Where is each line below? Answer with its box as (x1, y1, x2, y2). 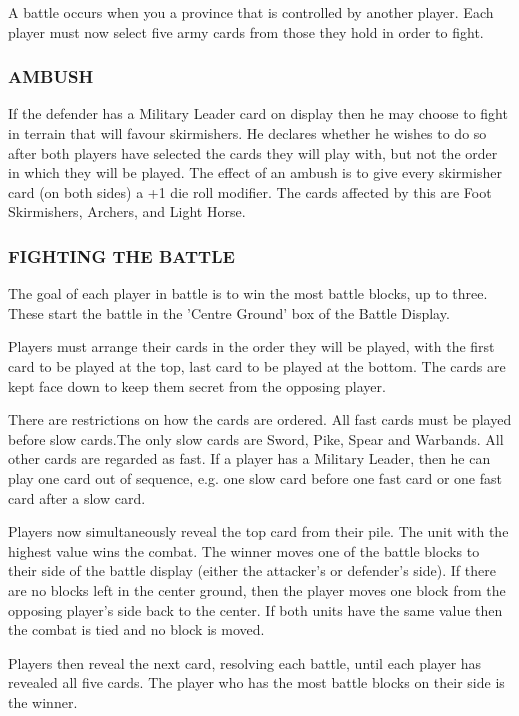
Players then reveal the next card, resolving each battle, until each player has (8, 652, 482, 673)
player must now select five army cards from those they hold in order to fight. (8, 21, 484, 42)
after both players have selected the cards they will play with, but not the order (8, 142, 498, 163)
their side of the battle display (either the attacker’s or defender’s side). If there (8, 560, 496, 581)
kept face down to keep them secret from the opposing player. (8, 375, 386, 396)
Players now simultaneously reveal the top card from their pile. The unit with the (8, 521, 509, 542)
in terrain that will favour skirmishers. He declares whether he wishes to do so (8, 123, 487, 143)
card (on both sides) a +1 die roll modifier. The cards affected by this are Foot (8, 181, 492, 202)
